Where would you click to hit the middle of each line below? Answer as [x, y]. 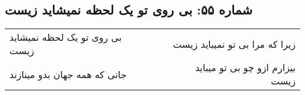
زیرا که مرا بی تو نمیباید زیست [234, 44]
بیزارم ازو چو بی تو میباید [245, 68]
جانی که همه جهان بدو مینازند [68, 74]
